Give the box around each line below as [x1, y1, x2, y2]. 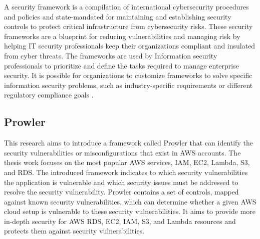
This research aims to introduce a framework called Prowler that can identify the [4, 137, 253, 148]
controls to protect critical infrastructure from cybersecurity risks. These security [4, 21, 253, 31]
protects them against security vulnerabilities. [4, 225, 145, 236]
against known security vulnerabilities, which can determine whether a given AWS [4, 196, 256, 206]
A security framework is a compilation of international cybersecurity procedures [4, 1, 249, 11]
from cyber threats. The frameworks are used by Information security [4, 50, 217, 60]
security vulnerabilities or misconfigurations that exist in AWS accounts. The [4, 147, 241, 157]
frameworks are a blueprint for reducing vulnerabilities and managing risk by [4, 30, 240, 41]
